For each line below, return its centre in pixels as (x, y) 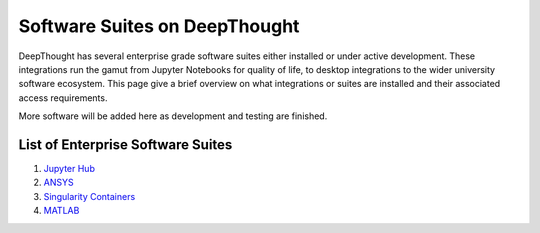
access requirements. (63, 97)
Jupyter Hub (69, 169)
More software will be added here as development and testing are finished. (173, 116)
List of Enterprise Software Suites (125, 144)
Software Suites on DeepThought (159, 26)
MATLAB (61, 211)
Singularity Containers (89, 196)
